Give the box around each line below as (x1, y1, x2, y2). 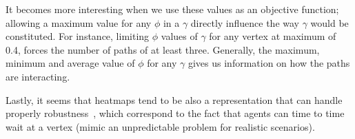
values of (161, 29, 198, 43)
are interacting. (6, 69, 70, 83)
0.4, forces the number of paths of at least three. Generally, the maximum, (6, 42, 320, 56)
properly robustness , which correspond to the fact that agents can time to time (6, 106, 345, 120)
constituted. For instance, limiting (6, 29, 150, 43)
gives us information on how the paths (187, 56, 350, 70)
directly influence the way (190, 15, 299, 30)
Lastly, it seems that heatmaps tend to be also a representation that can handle (6, 92, 343, 107)
